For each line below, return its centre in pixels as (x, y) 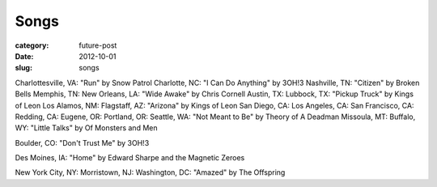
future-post (98, 45)
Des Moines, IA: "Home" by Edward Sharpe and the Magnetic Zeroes (130, 158)
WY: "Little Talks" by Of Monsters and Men (86, 128)
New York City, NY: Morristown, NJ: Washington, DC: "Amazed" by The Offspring (150, 172)
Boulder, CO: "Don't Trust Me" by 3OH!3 (82, 142)
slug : (23, 68)
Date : (24, 56)
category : (32, 45)
